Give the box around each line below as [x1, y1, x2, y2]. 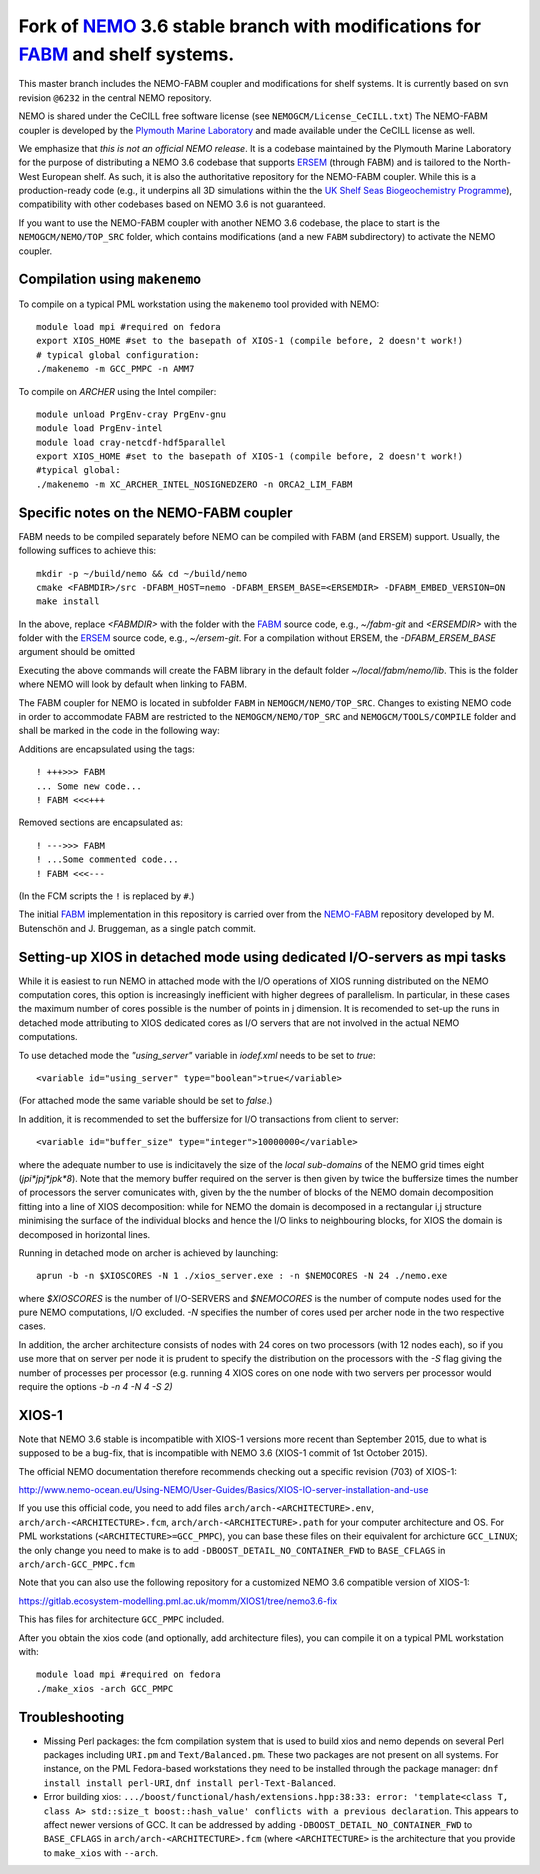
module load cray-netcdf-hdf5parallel [36, 436, 227, 448]
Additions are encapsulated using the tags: [18, 743, 195, 755]
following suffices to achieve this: [18, 545, 157, 557]
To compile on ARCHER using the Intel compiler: [18, 385, 217, 397]
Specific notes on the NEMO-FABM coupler [18, 504, 294, 521]
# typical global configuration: [36, 349, 200, 360]
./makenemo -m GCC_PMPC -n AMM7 [36, 363, 195, 375]
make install [36, 596, 100, 607]
